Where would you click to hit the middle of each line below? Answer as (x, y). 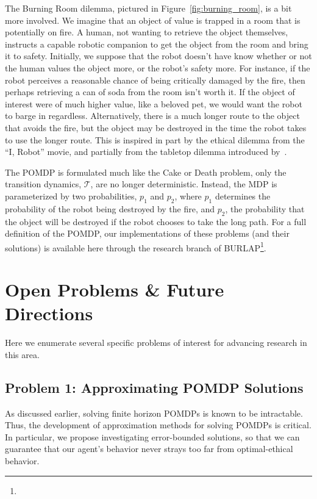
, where (188, 196)
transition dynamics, (43, 184)
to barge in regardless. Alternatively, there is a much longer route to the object (152, 116)
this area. (22, 354)
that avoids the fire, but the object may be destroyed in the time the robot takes (156, 127)
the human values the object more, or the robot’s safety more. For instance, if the (158, 67)
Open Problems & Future (115, 289)
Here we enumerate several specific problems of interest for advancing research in (156, 343)
